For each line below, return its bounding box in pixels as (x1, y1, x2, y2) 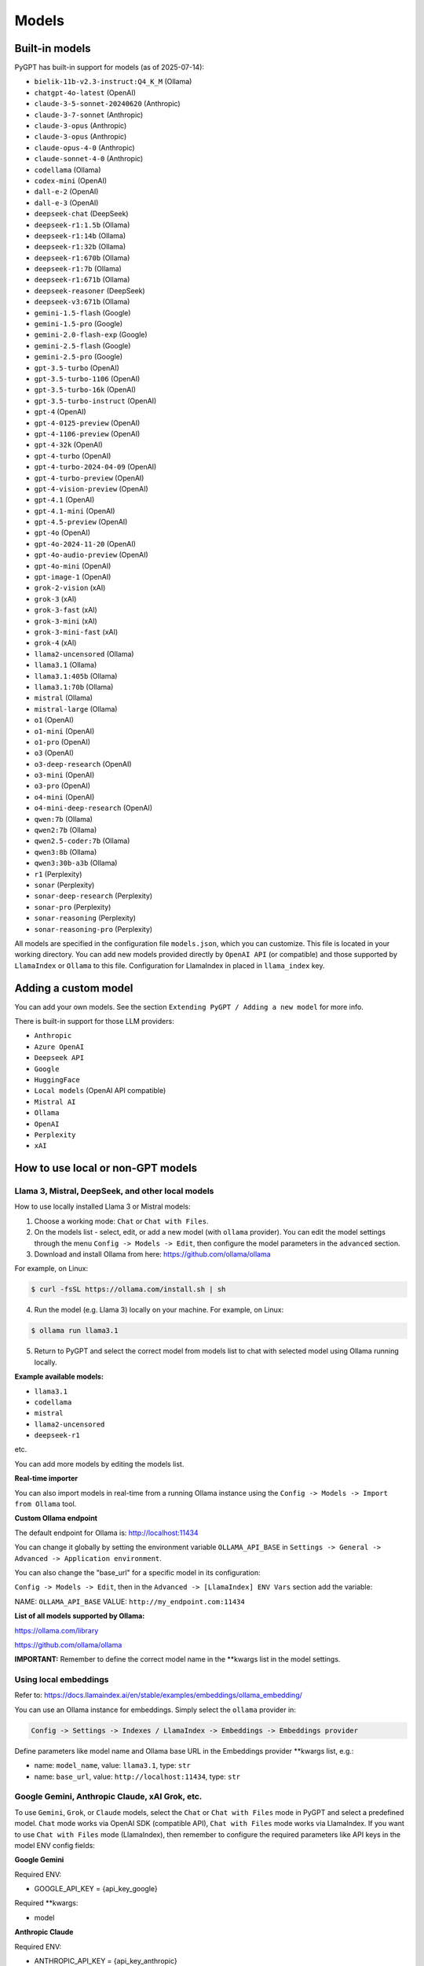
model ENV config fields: (14, 1840, 96, 1850)
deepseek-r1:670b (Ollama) (34, 252, 130, 263)
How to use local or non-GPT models (14, 1162, 198, 1175)
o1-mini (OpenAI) (34, 726, 95, 735)
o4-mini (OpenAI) (34, 792, 95, 801)
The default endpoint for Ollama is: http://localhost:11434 (14, 1528, 199, 1537)
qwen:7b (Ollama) (34, 814, 93, 823)
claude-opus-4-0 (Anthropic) (34, 142, 135, 153)
